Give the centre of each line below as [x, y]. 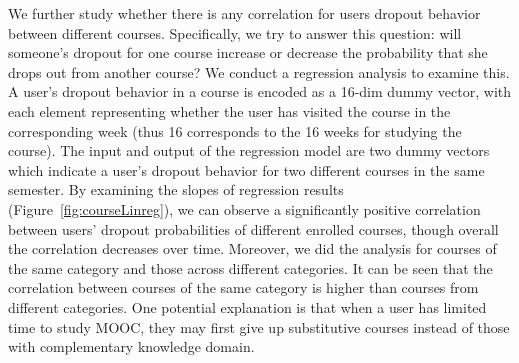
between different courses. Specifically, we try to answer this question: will [235, 32]
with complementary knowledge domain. [131, 346]
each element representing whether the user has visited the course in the [229, 110]
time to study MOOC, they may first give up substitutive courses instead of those [259, 326]
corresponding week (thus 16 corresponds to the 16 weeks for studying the [235, 130]
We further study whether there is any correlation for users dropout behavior [244, 13]
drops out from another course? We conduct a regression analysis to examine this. [259, 71]
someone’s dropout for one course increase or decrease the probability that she [248, 52]
